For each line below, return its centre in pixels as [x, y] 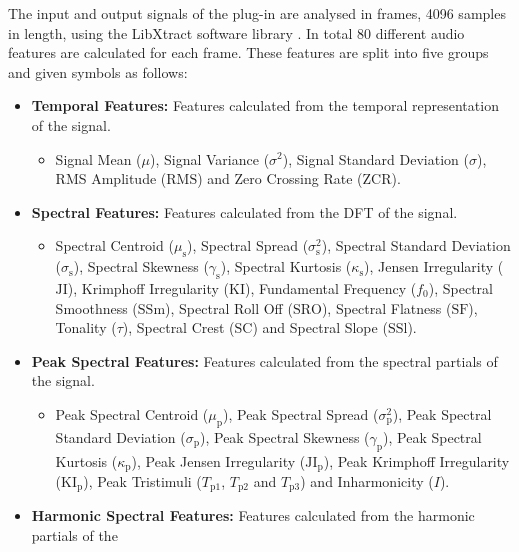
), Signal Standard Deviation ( [375, 158]
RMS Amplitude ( [111, 178]
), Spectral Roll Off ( [229, 307]
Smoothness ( [96, 307]
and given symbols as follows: [98, 71]
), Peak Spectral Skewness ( [285, 436]
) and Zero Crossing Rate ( [280, 178]
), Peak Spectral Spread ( [301, 413]
